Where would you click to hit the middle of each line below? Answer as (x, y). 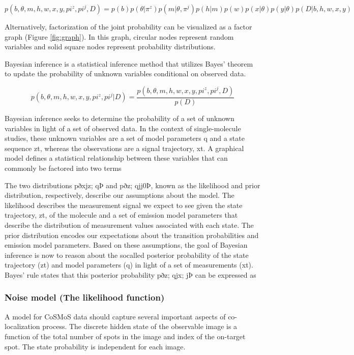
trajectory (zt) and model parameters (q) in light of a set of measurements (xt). (129, 265)
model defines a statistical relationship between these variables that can (116, 158)
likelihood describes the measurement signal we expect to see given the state (124, 205)
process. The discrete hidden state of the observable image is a (140, 326)
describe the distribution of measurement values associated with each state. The (129, 225)
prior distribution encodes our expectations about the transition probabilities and (132, 235)
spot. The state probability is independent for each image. (95, 346)
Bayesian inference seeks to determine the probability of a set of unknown (120, 118)
